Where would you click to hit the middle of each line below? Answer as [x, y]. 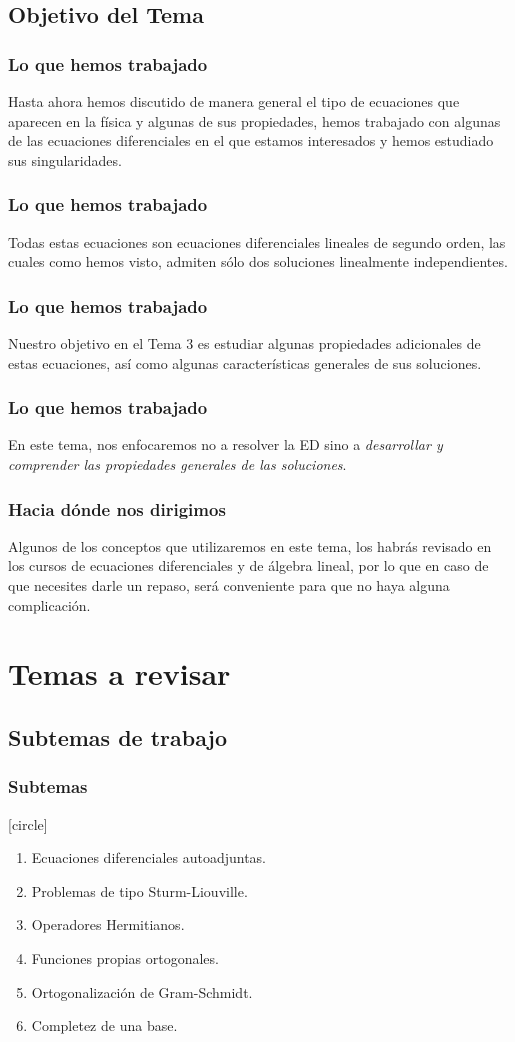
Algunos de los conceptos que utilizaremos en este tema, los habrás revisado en [250, 545]
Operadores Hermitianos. [108, 924]
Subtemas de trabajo [118, 736]
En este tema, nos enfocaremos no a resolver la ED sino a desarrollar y [225, 444]
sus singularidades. [65, 159]
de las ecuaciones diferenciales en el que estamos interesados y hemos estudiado [251, 140]
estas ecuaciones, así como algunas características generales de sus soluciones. [245, 362]
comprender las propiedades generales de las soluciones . [177, 464]
